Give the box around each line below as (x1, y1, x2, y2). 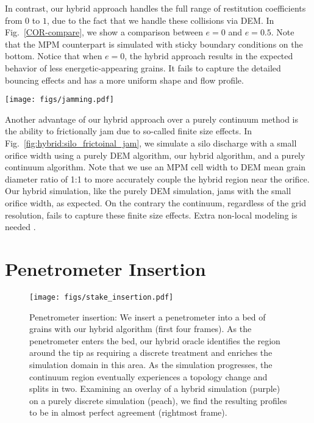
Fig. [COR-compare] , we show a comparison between (5, 26, 203, 38)
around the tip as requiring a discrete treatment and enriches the (29, 346, 273, 359)
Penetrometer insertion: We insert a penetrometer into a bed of (29, 310, 266, 323)
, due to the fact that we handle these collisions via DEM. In (46, 13, 274, 26)
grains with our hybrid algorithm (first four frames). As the (29, 322, 252, 335)
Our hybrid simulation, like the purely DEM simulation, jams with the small (5, 184, 291, 197)
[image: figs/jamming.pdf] (5, 95, 114, 104)
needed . (5, 220, 36, 233)
